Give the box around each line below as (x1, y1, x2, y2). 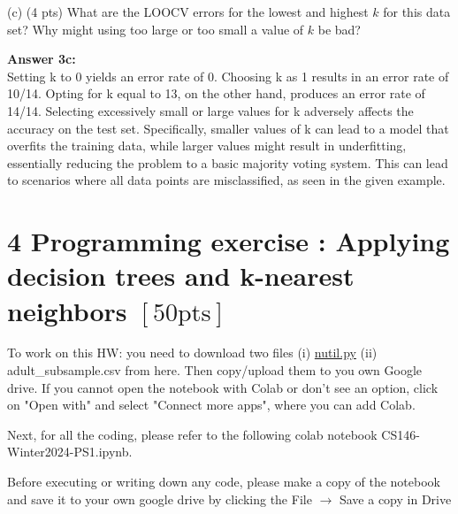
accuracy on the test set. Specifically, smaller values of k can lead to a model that (7, 119, 449, 137)
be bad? (317, 19, 361, 38)
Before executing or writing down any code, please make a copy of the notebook (7, 472, 440, 490)
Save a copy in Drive (339, 489, 452, 508)
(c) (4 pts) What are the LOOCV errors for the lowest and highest (7, 3, 369, 20)
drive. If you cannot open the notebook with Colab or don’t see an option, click (7, 378, 439, 396)
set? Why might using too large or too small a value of (7, 19, 304, 38)
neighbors (7, 292, 127, 328)
